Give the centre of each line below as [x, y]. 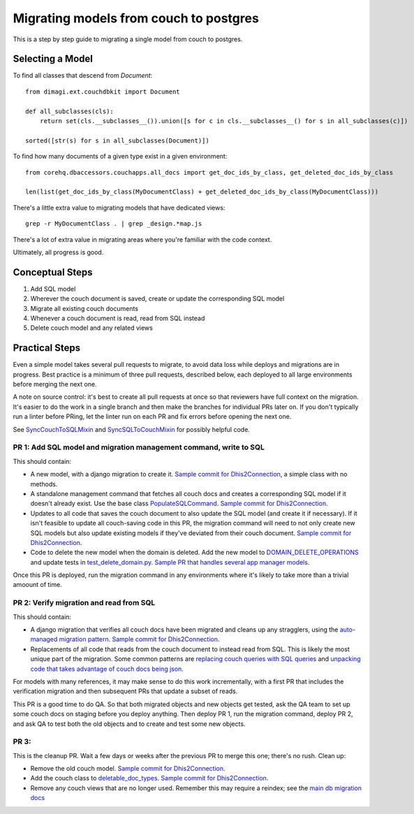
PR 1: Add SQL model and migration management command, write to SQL [139, 447]
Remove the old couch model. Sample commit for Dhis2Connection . [128, 769]
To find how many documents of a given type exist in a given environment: [120, 157]
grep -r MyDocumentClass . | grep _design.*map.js [114, 224]
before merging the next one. [55, 384]
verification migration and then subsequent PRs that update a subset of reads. [125, 691]
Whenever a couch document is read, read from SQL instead [118, 318]
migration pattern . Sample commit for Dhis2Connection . [139, 639]
